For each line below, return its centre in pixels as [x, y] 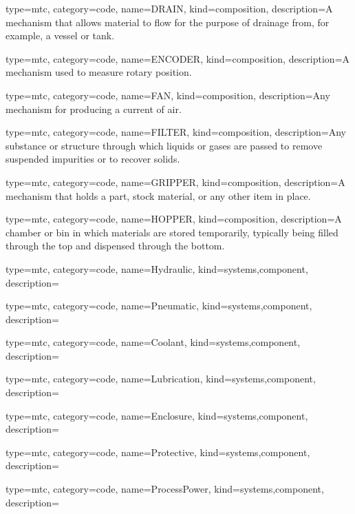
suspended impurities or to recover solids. [93, 159]
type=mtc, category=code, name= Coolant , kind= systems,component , [153, 342]
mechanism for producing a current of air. [94, 109]
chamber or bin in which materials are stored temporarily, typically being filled [172, 232]
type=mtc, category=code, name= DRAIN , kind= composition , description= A [169, 8]
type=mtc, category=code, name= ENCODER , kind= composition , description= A [178, 58]
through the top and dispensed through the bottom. [115, 246]
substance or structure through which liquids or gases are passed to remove [164, 145]
